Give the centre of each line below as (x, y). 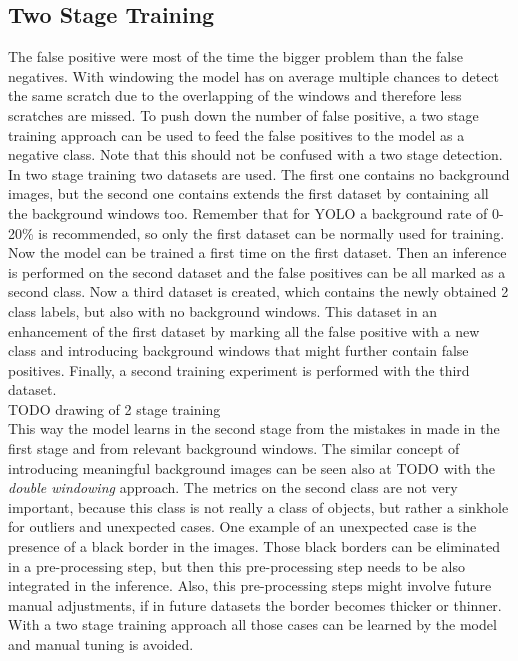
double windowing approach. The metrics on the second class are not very (233, 487)
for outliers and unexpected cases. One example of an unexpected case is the (242, 526)
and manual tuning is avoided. (101, 644)
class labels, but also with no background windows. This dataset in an (223, 310)
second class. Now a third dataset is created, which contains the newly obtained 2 (258, 291)
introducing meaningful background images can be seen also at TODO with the (252, 467)
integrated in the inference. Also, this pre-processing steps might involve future (250, 585)
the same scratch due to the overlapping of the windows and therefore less (235, 95)
